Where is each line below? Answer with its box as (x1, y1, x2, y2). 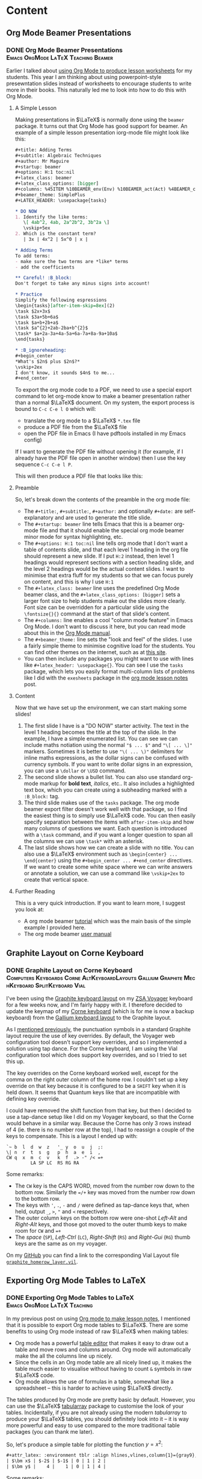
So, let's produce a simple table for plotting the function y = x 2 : (6, 1440, 164, 1448)
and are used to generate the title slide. (55, 514, 152, 521)
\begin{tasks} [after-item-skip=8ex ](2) (14, 302, 115, 308)
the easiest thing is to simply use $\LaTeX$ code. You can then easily (23, 812, 196, 819)
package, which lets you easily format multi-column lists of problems (23, 668, 195, 675)
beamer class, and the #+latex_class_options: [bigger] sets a (23, 591, 180, 598)
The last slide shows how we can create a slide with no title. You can (23, 844, 194, 851)
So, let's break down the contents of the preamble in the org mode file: (14, 496, 191, 503)
